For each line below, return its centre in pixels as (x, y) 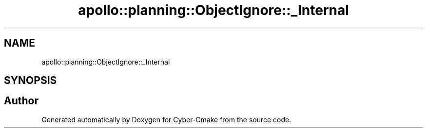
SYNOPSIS (30, 81)
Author (21, 101)
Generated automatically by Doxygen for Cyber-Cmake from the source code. (166, 119)
